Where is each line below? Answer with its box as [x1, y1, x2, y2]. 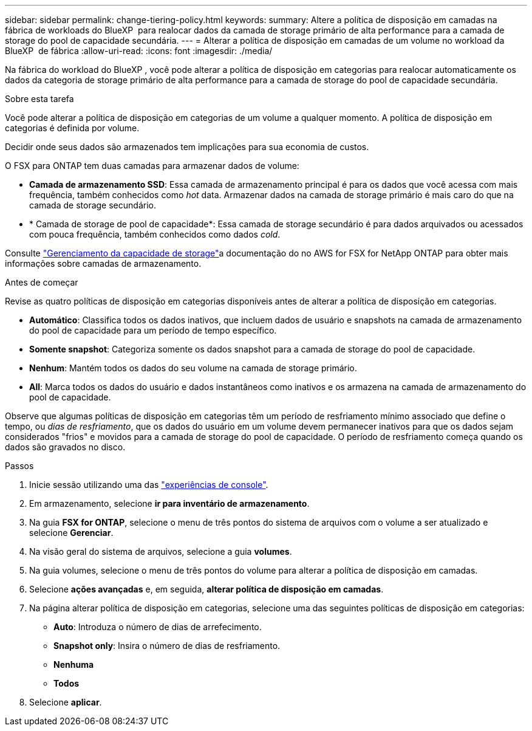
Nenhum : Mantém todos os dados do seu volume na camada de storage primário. [29, 363, 357, 373]
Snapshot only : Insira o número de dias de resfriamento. [53, 640, 281, 651]
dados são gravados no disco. [5, 442, 126, 452]
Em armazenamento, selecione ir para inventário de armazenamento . [29, 498, 310, 509]
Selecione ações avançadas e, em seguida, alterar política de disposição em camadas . [29, 584, 384, 594]
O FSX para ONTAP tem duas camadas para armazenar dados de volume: [5, 160, 299, 171]
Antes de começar [5, 277, 78, 287]
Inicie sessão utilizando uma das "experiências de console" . [29, 479, 268, 490]
